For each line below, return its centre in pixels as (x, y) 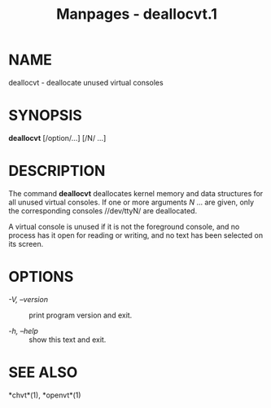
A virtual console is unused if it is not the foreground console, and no (124, 226)
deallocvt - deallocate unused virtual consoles (86, 82)
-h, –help (24, 331)
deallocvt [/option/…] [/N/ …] (57, 138)
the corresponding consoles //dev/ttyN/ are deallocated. (103, 211)
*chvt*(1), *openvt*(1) (45, 395)
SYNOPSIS (46, 116)
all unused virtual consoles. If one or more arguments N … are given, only (131, 202)
